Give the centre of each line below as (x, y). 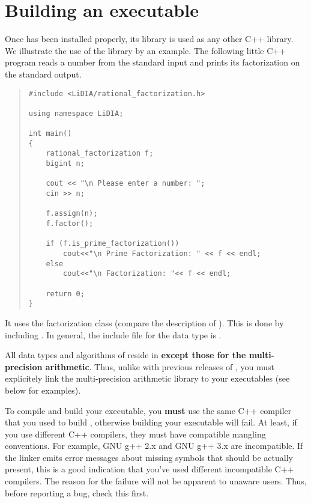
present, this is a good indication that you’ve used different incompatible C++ (149, 469)
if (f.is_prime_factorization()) (113, 244)
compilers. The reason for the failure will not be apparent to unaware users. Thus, (156, 481)
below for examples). (43, 390)
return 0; (65, 294)
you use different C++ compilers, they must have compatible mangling (135, 434)
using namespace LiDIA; (76, 113)
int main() (50, 134)
